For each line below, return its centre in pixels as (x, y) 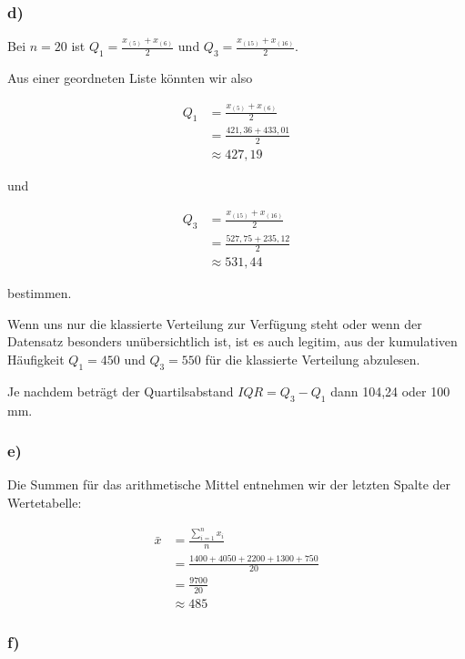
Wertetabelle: (45, 502)
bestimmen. (40, 293)
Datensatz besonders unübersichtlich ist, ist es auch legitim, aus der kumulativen (232, 341)
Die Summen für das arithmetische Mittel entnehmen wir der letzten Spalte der (229, 484)
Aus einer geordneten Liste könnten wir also (130, 78)
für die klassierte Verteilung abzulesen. (313, 359)
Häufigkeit (36, 359)
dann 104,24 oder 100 (390, 391)
